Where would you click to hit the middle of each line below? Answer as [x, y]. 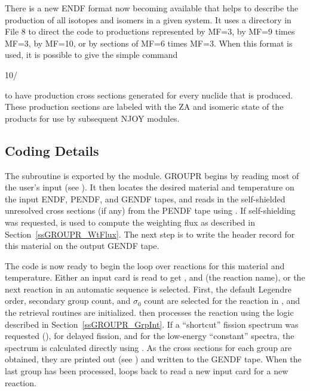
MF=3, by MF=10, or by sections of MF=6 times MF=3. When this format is [149, 43]
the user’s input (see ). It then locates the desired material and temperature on [150, 187]
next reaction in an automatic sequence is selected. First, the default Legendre [148, 289]
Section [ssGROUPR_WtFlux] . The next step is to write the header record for [150, 234]
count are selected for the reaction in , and [222, 301]
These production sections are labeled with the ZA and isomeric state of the [144, 107]
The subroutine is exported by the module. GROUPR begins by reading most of [152, 175]
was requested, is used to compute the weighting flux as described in [130, 222]
